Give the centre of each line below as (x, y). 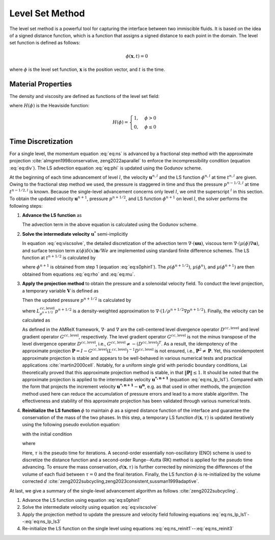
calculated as (36, 320)
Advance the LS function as (52, 215)
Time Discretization (41, 141)
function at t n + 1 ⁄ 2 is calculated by (59, 257)
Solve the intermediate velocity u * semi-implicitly (75, 234)
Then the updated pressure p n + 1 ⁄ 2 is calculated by (77, 300)
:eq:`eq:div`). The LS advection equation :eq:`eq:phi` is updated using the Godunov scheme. (106, 168)
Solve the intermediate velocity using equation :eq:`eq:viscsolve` (90, 507)
